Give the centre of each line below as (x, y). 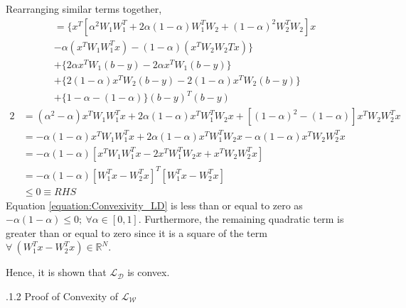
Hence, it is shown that (56, 272)
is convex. (149, 272)
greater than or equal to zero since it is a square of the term (137, 232)
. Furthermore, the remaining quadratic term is (241, 219)
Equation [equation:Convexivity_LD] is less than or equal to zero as (154, 205)
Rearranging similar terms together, (84, 9)
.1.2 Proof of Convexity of (62, 296)
